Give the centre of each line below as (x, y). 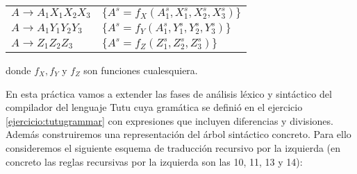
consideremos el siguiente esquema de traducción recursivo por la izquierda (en (173, 147)
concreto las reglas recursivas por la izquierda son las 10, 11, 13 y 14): (154, 161)
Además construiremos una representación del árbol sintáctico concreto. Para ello (178, 134)
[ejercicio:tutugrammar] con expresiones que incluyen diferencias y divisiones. (169, 120)
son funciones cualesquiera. (141, 70)
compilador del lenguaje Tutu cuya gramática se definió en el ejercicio (154, 107)
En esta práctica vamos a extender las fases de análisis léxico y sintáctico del (169, 93)
